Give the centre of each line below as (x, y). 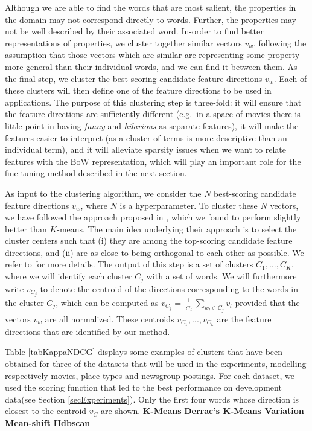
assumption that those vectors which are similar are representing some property (152, 55)
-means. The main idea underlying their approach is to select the (177, 228)
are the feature (244, 318)
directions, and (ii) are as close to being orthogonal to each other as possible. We (154, 252)
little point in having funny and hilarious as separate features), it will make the (152, 125)
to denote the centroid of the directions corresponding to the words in (169, 288)
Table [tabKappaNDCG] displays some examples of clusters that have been (144, 352)
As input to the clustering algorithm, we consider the (103, 193)
